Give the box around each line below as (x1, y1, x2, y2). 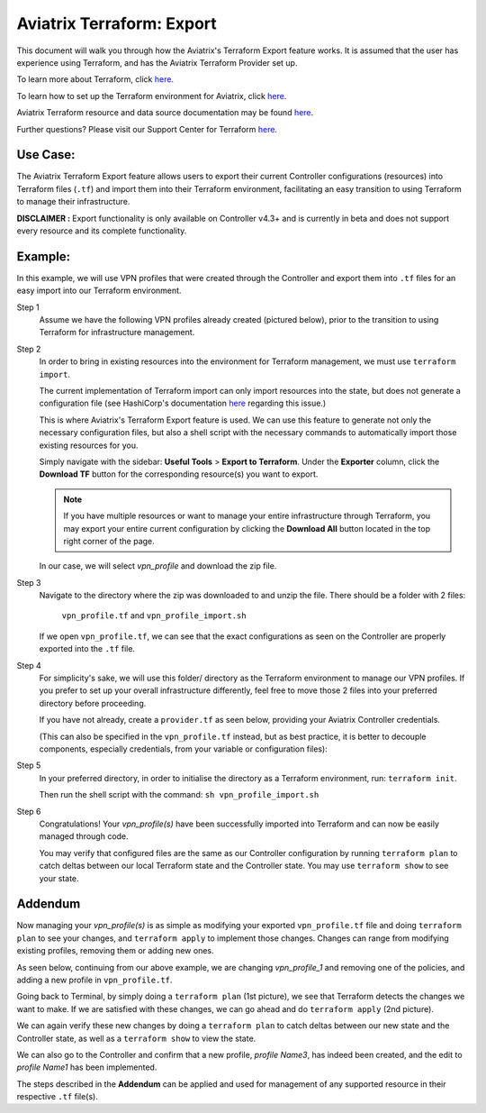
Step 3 (16, 577, 41, 588)
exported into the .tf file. (39, 643, 135, 654)
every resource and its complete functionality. (16, 225, 187, 236)
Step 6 (16, 806, 41, 817)
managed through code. (39, 831, 130, 842)
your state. (39, 872, 80, 883)
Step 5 (16, 760, 41, 771)
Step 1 (16, 302, 40, 313)
